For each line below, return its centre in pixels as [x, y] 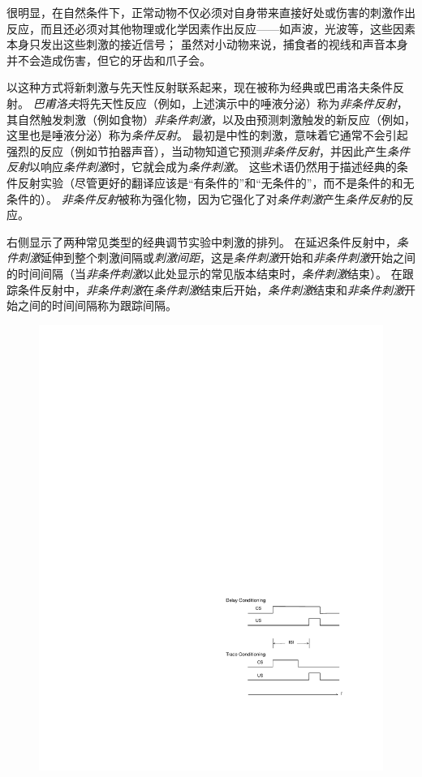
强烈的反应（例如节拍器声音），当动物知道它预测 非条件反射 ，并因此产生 [197, 150]
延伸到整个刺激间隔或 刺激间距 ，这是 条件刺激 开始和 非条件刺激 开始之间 [228, 258]
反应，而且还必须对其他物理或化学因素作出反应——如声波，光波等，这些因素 [211, 28]
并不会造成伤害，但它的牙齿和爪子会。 [109, 60]
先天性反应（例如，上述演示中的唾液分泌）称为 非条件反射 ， [249, 103]
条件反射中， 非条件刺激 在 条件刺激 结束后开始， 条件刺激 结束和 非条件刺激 [211, 289]
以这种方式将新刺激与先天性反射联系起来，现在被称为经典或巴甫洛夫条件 [200, 87]
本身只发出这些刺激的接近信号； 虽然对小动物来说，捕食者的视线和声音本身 [207, 44]
